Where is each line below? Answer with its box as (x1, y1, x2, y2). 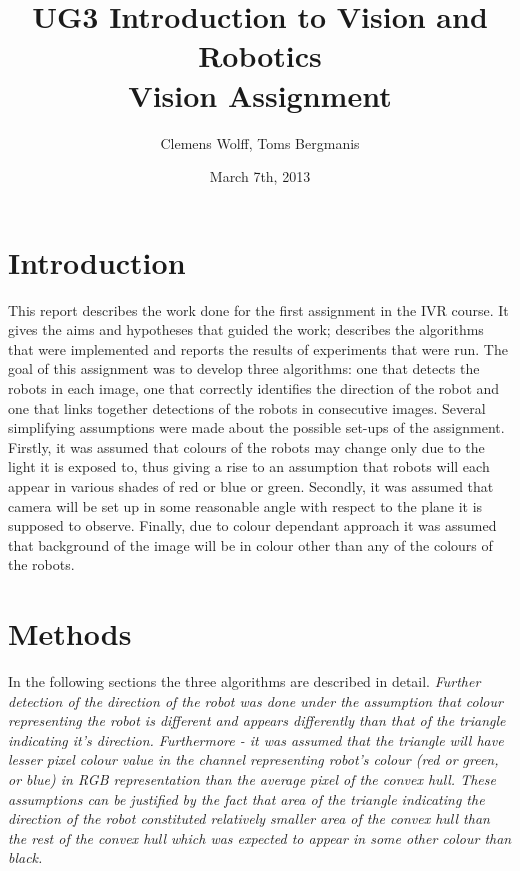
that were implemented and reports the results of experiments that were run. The (8, 338, 508, 359)
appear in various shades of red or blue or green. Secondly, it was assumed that (8, 475, 494, 496)
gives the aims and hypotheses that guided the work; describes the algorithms (8, 319, 484, 340)
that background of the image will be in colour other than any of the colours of (8, 534, 493, 555)
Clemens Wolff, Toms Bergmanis (160, 132, 360, 153)
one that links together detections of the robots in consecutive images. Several (8, 397, 486, 418)
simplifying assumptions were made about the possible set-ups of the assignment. (8, 417, 505, 438)
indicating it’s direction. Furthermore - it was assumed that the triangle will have (8, 729, 504, 750)
